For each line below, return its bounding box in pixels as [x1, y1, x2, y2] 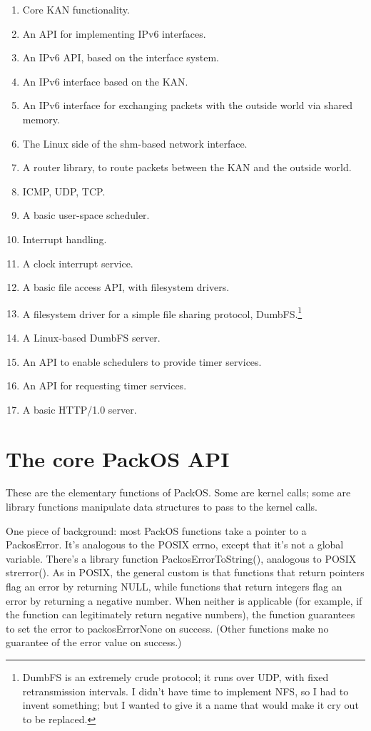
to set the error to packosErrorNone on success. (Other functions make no [6, 620, 329, 635]
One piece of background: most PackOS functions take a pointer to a [6, 523, 307, 538]
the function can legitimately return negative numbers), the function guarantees [6, 607, 355, 622]
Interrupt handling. [22, 231, 107, 246]
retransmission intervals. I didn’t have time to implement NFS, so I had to [22, 683, 349, 698]
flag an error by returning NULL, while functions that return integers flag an [6, 579, 342, 594]
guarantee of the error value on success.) [6, 635, 182, 650]
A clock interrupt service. [22, 255, 133, 270]
